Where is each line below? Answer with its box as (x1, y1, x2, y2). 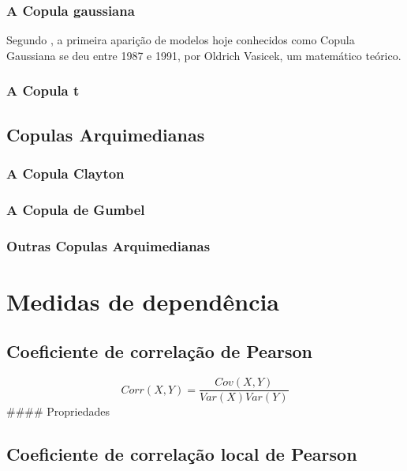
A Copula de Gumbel (6, 199, 145, 219)
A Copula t (6, 81, 80, 100)
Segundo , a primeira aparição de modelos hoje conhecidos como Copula (6, 32, 355, 48)
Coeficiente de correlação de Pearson (6, 339, 312, 364)
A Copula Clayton (6, 163, 125, 183)
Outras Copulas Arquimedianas (6, 236, 211, 255)
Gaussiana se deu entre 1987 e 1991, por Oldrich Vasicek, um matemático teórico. (6, 47, 401, 63)
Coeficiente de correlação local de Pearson (6, 442, 357, 466)
